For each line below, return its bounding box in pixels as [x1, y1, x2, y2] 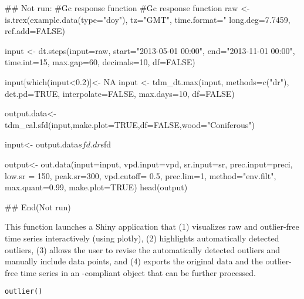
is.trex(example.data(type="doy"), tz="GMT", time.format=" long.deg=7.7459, [5, 13, 291, 25]
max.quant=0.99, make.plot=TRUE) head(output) [5, 181, 188, 193]
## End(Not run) [5, 200, 71, 213]
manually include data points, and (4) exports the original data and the [5, 255, 263, 267]
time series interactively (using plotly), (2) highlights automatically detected [5, 231, 279, 244]
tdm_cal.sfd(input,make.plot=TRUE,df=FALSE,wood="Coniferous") [5, 118, 255, 130]
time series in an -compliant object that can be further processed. [20, 266, 256, 278]
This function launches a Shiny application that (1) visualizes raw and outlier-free [5, 220, 299, 233]
